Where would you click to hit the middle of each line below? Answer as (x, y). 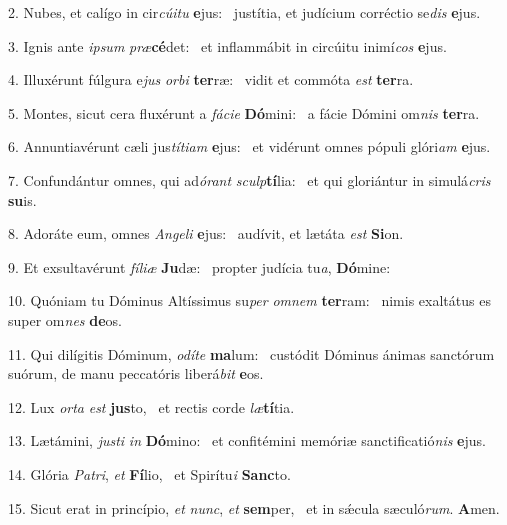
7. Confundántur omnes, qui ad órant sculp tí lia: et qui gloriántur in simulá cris (249, 179)
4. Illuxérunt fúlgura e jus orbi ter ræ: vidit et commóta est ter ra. (211, 79)
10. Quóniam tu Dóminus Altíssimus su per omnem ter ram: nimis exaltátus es (249, 300)
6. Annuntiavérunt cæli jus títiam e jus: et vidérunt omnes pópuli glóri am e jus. (249, 146)
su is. (22, 199)
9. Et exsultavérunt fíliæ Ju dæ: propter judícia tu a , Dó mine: (199, 266)
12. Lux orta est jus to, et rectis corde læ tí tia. (151, 406)
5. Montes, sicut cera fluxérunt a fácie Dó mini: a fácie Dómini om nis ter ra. (244, 112)
